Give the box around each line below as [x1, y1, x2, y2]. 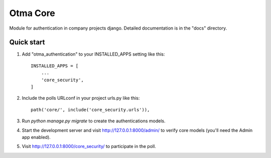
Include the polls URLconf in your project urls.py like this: [22, 95, 140, 101]
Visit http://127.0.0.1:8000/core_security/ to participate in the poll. [22, 143, 157, 149]
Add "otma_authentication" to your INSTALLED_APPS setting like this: [22, 51, 165, 57]
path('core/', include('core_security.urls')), [31, 107, 150, 112]
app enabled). [22, 134, 51, 140]
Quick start [9, 38, 45, 47]
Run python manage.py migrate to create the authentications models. [22, 118, 166, 124]
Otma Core [9, 8, 55, 19]
